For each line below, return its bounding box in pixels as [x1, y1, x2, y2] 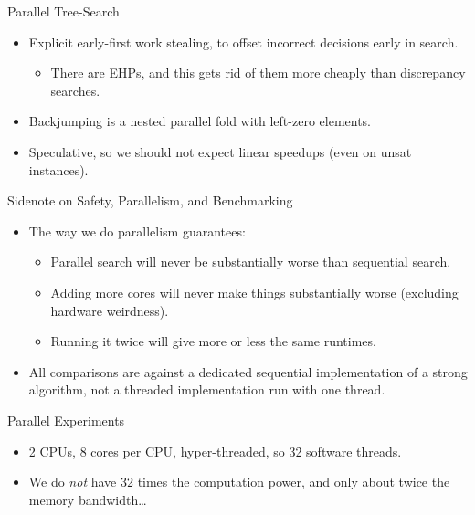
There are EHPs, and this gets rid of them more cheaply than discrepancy [50, 63, 466, 82]
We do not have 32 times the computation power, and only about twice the [28, 472, 450, 491]
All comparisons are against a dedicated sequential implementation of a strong [28, 362, 468, 381]
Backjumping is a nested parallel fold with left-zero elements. [28, 111, 372, 131]
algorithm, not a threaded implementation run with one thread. [28, 380, 385, 399]
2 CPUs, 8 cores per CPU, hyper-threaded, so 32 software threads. [28, 441, 402, 460]
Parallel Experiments [7, 410, 125, 429]
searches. [50, 80, 100, 100]
